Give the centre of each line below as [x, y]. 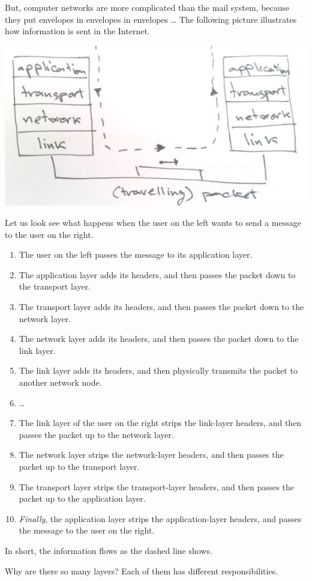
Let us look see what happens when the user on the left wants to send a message [153, 223]
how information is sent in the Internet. [77, 31]
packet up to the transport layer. [79, 466]
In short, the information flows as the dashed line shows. [109, 550]
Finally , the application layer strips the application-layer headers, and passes [160, 518]
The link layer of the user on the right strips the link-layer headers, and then [160, 423]
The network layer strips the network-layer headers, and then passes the [151, 455]
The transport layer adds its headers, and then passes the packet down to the [161, 306]
